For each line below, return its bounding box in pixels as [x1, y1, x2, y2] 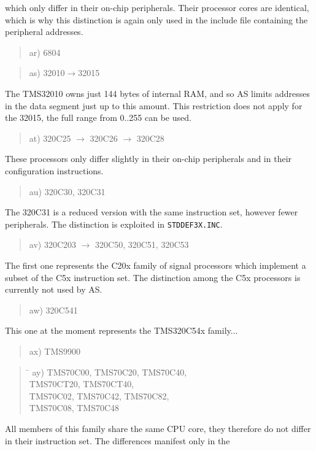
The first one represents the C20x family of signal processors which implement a [5, 258, 306, 271]
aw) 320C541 [29, 303, 78, 316]
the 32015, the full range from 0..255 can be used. [5, 111, 191, 124]
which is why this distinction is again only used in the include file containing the [5, 13, 308, 26]
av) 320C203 [29, 238, 77, 251]
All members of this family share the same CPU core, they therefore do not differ [5, 422, 311, 434]
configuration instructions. [5, 164, 104, 177]
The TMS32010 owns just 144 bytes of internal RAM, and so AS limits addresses [5, 87, 310, 99]
